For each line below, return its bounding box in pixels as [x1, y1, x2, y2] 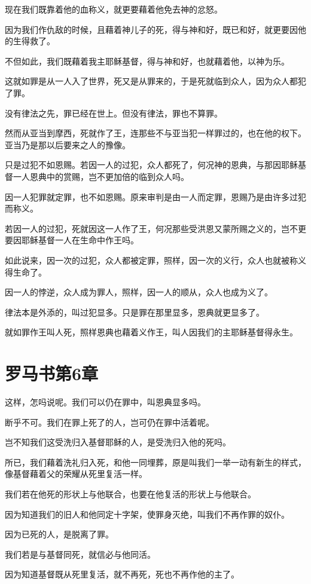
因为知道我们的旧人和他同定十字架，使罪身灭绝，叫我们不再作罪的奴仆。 [5, 507, 289, 520]
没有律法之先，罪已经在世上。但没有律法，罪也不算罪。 [5, 106, 222, 119]
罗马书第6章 [5, 361, 99, 386]
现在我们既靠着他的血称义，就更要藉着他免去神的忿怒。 [5, 3, 222, 15]
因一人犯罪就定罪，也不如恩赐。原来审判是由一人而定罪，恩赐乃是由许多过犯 [5, 190, 306, 203]
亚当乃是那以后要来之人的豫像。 [5, 138, 130, 151]
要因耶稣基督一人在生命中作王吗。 [5, 234, 139, 246]
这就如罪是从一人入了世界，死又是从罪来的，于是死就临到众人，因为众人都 [5, 75, 298, 87]
